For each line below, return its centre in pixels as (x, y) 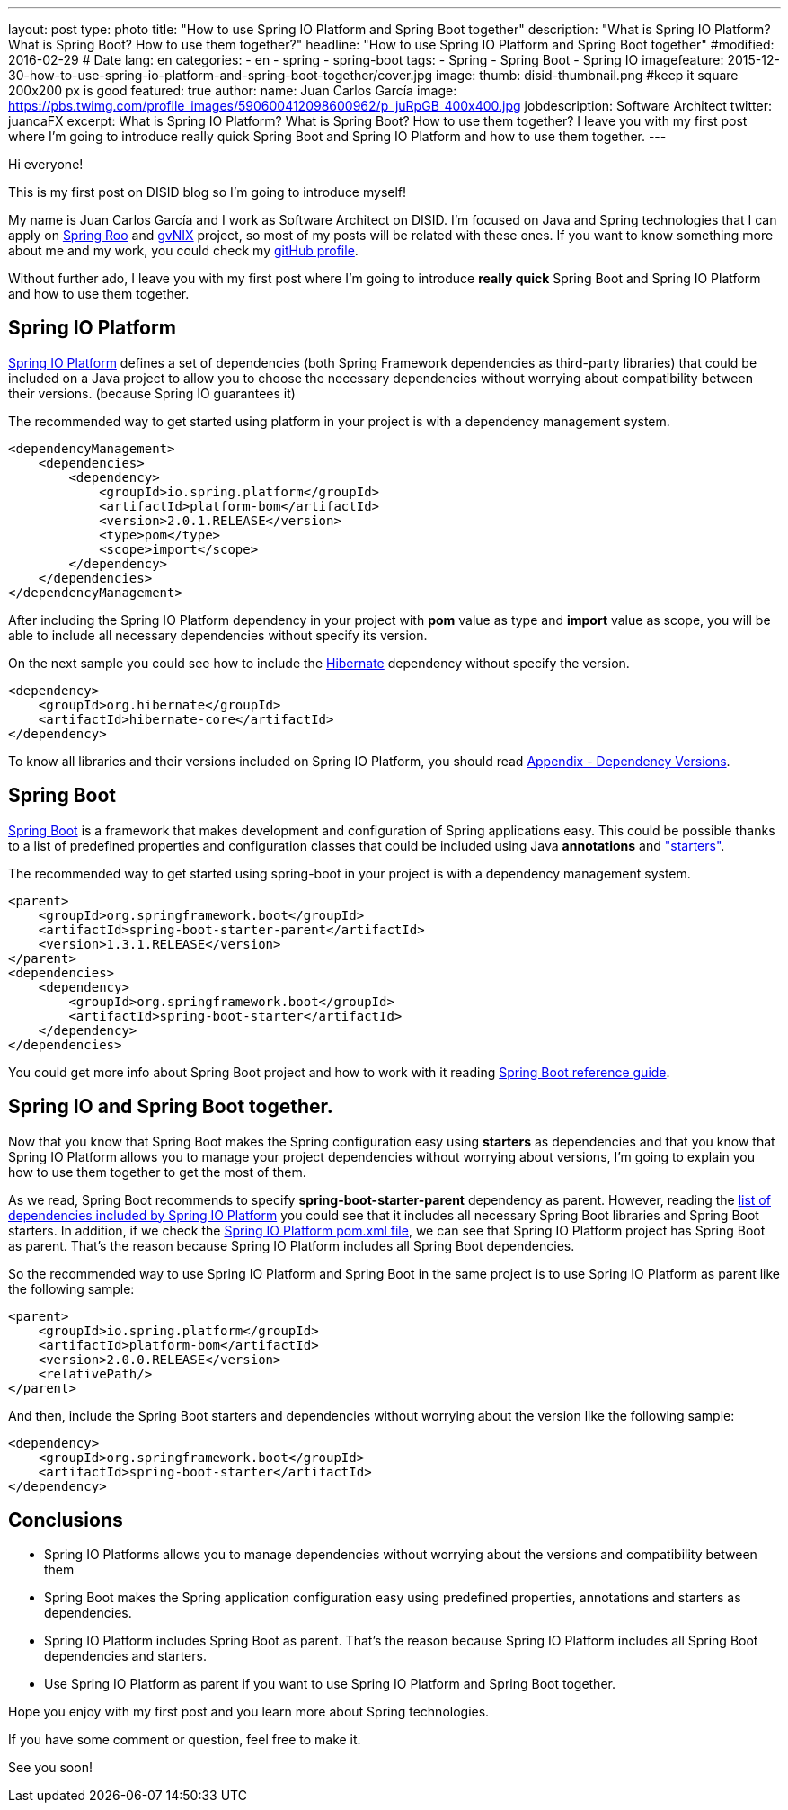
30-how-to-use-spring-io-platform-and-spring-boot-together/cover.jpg (221, 75)
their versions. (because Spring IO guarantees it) (152, 393)
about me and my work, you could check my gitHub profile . (183, 250)
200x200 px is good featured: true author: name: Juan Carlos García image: (233, 90)
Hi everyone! (46, 164)
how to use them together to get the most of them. (157, 1172)
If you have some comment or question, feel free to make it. (185, 1740)
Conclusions (66, 1520)
